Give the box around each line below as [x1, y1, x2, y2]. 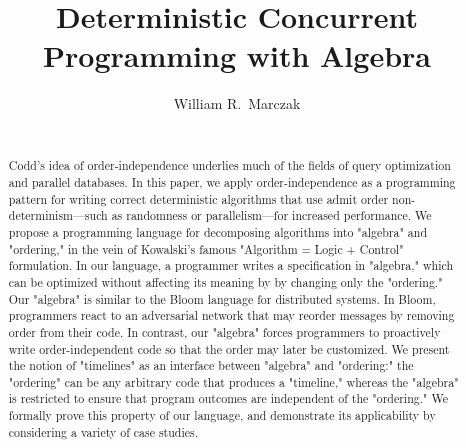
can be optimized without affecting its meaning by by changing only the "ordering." [8, 273, 443, 290]
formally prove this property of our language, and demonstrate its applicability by [8, 407, 436, 424]
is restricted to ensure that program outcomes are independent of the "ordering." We [8, 390, 448, 407]
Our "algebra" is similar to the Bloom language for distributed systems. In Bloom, [8, 290, 436, 307]
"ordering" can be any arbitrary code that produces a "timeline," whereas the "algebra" [8, 373, 459, 390]
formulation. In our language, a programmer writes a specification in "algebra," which [8, 257, 454, 274]
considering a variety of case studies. [8, 423, 199, 440]
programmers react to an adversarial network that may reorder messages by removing [8, 307, 455, 324]
